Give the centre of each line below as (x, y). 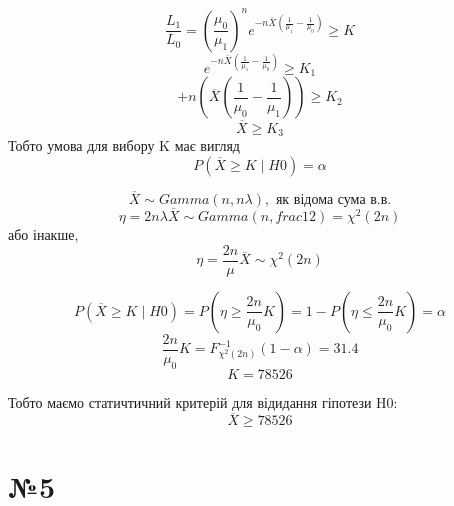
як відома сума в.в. (333, 199)
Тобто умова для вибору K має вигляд (124, 145)
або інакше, (43, 234)
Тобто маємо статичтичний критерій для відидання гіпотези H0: (203, 401)
